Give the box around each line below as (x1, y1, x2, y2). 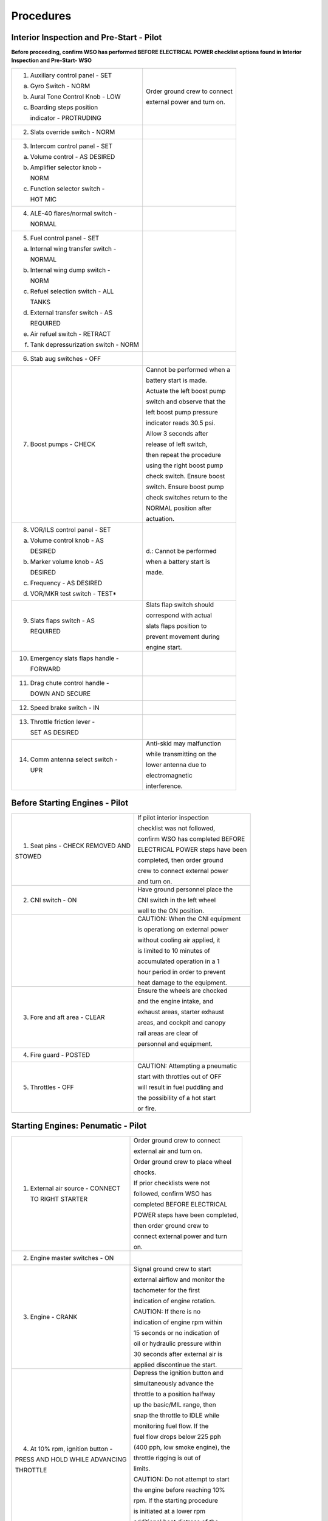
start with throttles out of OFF (137, 1073, 222, 1081)
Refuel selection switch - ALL (30, 287, 114, 295)
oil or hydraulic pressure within (133, 1339, 222, 1348)
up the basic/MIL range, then (133, 1400, 216, 1408)
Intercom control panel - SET (30, 142, 113, 150)
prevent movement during (146, 632, 220, 641)
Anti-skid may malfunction (146, 739, 222, 748)
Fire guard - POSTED (30, 1051, 91, 1059)
